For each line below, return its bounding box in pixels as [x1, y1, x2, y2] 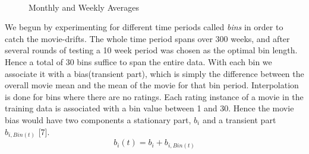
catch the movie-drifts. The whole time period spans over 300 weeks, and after [5, 32, 290, 44]
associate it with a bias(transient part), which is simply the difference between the [5, 67, 304, 79]
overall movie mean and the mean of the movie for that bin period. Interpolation [5, 79, 299, 91]
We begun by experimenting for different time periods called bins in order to [5, 21, 283, 33]
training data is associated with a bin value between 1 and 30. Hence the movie [5, 102, 294, 114]
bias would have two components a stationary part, [5, 113, 191, 126]
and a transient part [202, 113, 276, 126]
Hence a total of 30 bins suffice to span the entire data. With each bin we [5, 55, 272, 68]
